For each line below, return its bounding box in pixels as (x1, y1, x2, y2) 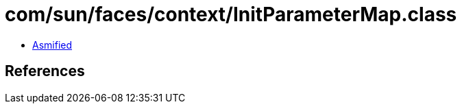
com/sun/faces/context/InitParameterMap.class (5, 3, 457, 26)
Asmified (32, 38, 73, 51)
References (5, 62, 85, 80)
